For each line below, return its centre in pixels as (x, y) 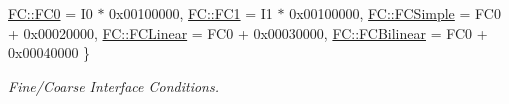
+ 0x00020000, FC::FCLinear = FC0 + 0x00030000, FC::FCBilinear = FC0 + (248, 32)
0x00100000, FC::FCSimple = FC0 (395, 13)
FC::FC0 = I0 (50, 13)
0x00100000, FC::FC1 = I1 (191, 13)
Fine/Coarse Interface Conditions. (113, 85)
